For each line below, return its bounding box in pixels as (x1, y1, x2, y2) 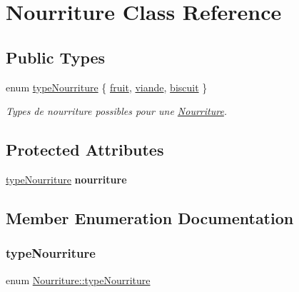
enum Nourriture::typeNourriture (6, 272, 151, 287)
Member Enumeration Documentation (6, 206, 294, 228)
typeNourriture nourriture (6, 171, 127, 186)
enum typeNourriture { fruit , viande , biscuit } (6, 79, 208, 94)
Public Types (6, 46, 106, 68)
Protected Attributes (6, 139, 164, 161)
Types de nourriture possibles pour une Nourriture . (6, 104, 228, 119)
